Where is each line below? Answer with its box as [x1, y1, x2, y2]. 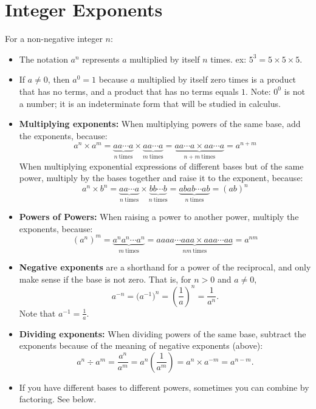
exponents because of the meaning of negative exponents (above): [19, 339, 263, 352]
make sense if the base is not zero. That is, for [19, 272, 191, 285]
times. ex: [210, 52, 247, 65]
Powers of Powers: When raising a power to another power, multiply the [19, 210, 299, 222]
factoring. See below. [19, 393, 97, 405]
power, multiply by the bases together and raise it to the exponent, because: [19, 171, 303, 184]
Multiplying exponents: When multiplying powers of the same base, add [19, 117, 301, 130]
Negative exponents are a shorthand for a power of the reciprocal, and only [19, 261, 311, 273]
